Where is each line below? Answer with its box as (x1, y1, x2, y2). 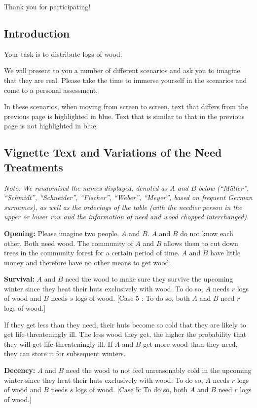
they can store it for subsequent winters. (4, 348, 126, 359)
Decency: (4, 365, 36, 375)
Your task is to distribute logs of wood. (4, 48, 122, 59)
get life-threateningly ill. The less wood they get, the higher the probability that (4, 329, 247, 339)
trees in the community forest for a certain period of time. (4, 247, 180, 258)
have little (210, 247, 241, 258)
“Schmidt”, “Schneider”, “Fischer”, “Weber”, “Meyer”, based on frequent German (4, 192, 253, 203)
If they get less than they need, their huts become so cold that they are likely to (4, 319, 247, 329)
